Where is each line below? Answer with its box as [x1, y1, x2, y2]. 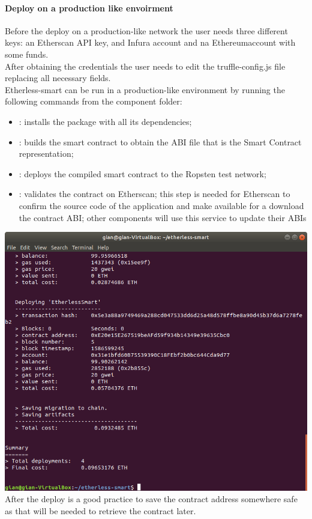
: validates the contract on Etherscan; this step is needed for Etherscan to [19, 187, 290, 200]
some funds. [5, 47, 49, 60]
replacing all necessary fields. [5, 71, 111, 84]
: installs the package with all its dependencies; [19, 115, 192, 127]
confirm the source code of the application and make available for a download [19, 199, 304, 211]
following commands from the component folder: [5, 95, 182, 108]
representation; [19, 147, 74, 160]
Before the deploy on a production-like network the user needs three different [5, 24, 288, 37]
